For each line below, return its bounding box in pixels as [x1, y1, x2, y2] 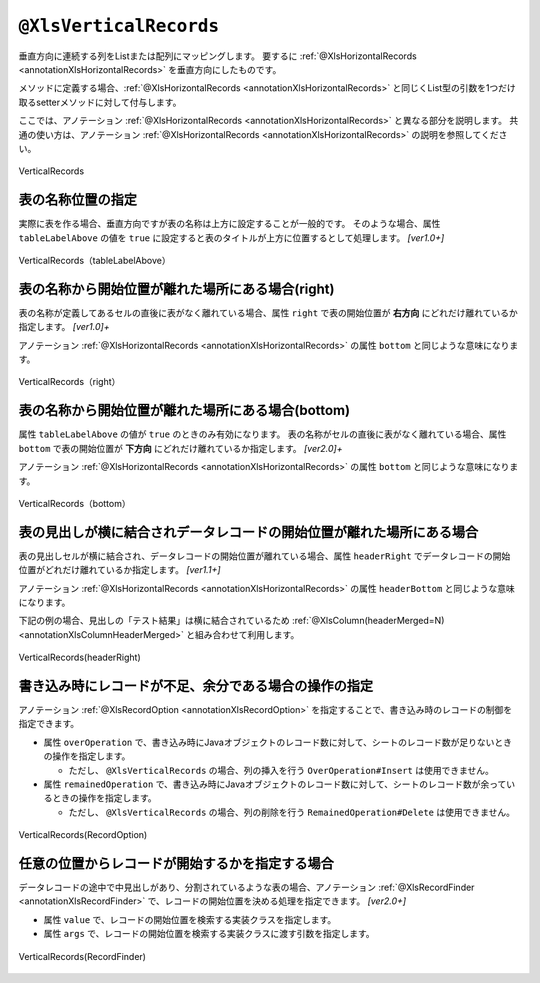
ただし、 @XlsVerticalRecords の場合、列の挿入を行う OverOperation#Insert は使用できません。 [68, 764, 495, 776]
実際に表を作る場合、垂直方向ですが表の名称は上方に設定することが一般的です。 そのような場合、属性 [18, 218, 441, 230]
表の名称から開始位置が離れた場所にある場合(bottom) [18, 402, 350, 419]
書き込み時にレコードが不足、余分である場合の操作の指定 [18, 677, 374, 694]
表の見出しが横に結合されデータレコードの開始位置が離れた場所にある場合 [18, 523, 479, 540]
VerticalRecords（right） [18, 376, 121, 388]
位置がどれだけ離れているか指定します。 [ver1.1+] [18, 564, 221, 576]
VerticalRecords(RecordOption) [18, 829, 148, 841]
